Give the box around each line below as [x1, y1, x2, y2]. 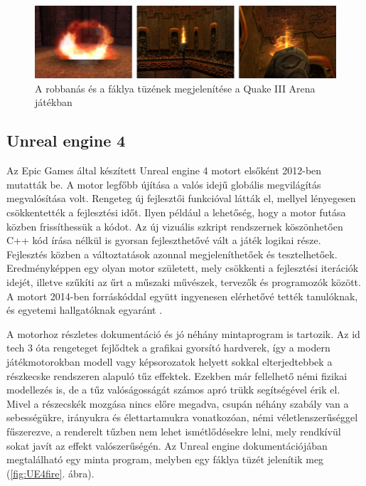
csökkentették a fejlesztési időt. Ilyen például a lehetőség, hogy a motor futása [6, 205, 346, 220]
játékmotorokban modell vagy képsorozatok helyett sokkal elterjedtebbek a [6, 354, 333, 369]
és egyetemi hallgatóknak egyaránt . [6, 302, 163, 317]
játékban [35, 95, 72, 110]
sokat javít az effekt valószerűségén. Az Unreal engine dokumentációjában [6, 438, 328, 453]
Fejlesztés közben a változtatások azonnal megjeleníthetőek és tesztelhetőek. [6, 246, 338, 261]
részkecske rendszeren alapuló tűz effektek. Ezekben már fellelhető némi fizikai [6, 368, 348, 383]
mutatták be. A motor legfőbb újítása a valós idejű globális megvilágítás [6, 176, 321, 191]
